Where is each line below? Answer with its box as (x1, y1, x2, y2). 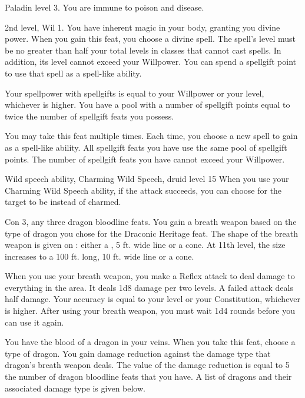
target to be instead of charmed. (5, 195, 121, 208)
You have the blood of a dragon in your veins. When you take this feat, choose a (5, 336, 296, 348)
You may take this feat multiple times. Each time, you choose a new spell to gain (5, 130, 298, 142)
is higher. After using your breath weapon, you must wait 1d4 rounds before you (5, 304, 295, 317)
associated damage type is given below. (5, 382, 145, 394)
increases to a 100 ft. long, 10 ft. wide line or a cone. (5, 250, 194, 262)
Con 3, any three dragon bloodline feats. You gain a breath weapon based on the (5, 215, 297, 227)
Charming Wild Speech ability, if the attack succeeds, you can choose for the (5, 184, 282, 196)
